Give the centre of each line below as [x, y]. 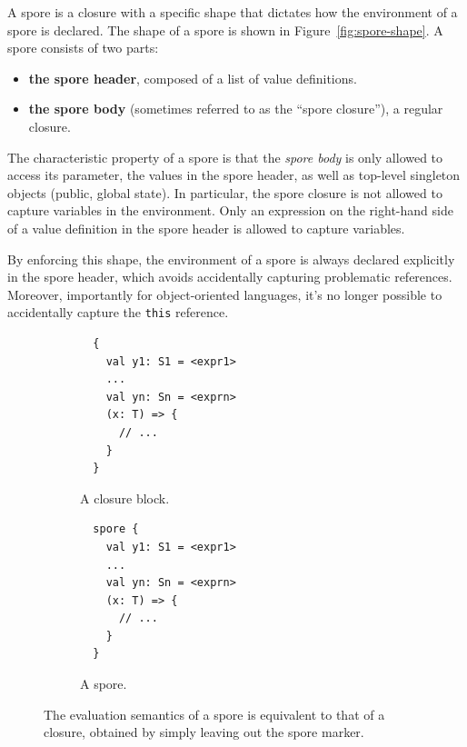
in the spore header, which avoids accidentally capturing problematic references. [230, 277]
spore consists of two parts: [83, 48]
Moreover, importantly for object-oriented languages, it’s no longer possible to [225, 294]
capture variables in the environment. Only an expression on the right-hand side [230, 210]
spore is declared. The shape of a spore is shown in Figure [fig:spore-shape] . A [225, 30]
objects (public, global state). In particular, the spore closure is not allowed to [225, 192]
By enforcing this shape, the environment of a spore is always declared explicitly [231, 259]
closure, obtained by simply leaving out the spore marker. [204, 732]
